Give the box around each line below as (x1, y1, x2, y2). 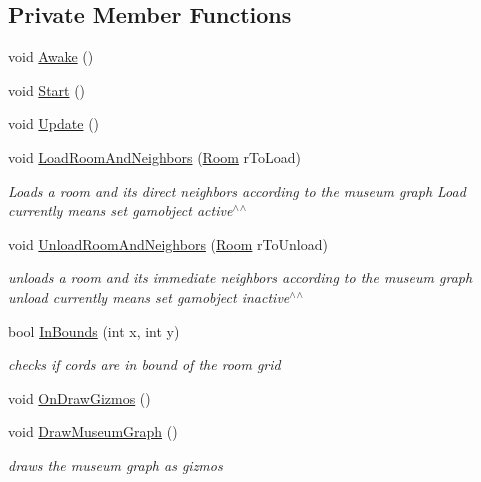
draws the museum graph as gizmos (8, 454, 223, 475)
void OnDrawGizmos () (8, 387, 151, 408)
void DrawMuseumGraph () (8, 421, 178, 442)
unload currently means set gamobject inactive (8, 286, 290, 307)
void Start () (8, 79, 86, 100)
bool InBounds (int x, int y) (8, 320, 180, 341)
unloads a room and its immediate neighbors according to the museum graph (8, 267, 473, 288)
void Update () (8, 113, 100, 134)
